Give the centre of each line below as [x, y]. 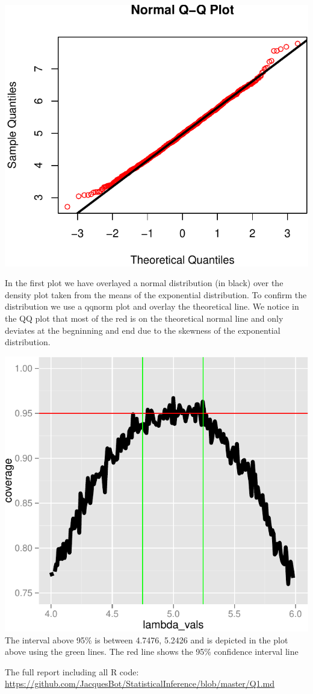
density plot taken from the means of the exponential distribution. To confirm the [156, 294]
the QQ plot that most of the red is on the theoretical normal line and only [144, 318]
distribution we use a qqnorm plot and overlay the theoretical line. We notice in [152, 306]
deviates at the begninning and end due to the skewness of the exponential [143, 330]
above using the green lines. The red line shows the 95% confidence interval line [152, 652]
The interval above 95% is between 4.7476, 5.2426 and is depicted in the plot [147, 639]
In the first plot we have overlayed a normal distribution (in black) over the [144, 283]
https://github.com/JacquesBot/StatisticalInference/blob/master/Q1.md [140, 683]
